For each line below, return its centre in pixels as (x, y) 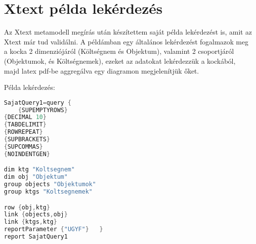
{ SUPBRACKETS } (27, 140)
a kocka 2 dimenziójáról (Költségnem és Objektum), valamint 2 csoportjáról (119, 51)
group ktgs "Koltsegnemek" (48, 191)
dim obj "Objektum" (36, 177)
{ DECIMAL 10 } (25, 117)
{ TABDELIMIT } (25, 125)
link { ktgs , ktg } (31, 222)
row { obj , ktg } (27, 207)
